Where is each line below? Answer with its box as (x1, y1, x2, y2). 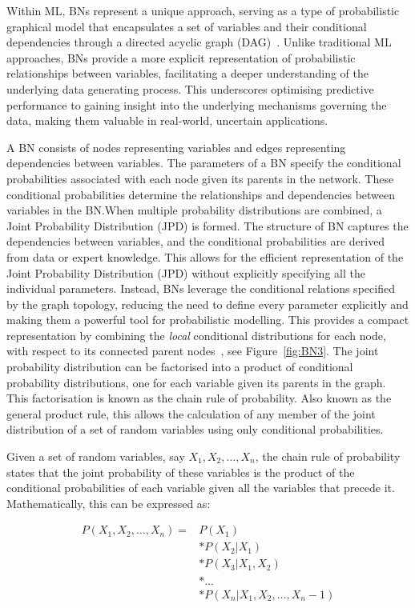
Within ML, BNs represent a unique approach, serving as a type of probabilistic (6, 2, 400, 18)
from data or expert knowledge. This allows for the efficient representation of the (6, 248, 404, 265)
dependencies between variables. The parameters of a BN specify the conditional (6, 154, 401, 171)
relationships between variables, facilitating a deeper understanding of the (6, 65, 369, 82)
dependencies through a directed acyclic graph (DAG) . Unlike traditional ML (6, 34, 392, 50)
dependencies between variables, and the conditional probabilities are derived (6, 233, 385, 250)
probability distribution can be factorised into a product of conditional (6, 358, 353, 375)
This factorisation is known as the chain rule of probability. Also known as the (6, 390, 392, 406)
